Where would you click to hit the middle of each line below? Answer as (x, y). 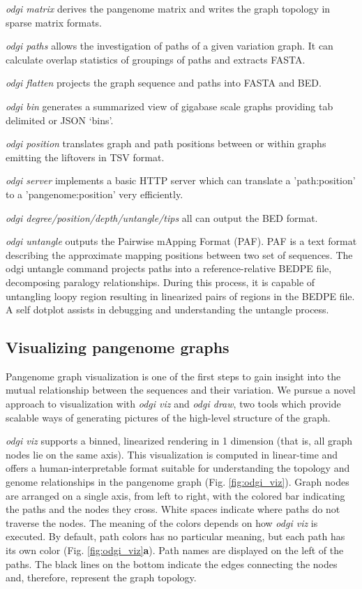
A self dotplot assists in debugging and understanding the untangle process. (167, 310)
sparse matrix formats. (54, 22)
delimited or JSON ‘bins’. (60, 120)
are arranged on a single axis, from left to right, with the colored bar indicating (175, 495)
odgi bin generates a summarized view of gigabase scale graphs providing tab (169, 106)
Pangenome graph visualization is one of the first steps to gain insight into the (173, 376)
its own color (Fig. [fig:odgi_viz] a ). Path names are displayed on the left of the (175, 550)
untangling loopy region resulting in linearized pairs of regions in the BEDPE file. (180, 296)
